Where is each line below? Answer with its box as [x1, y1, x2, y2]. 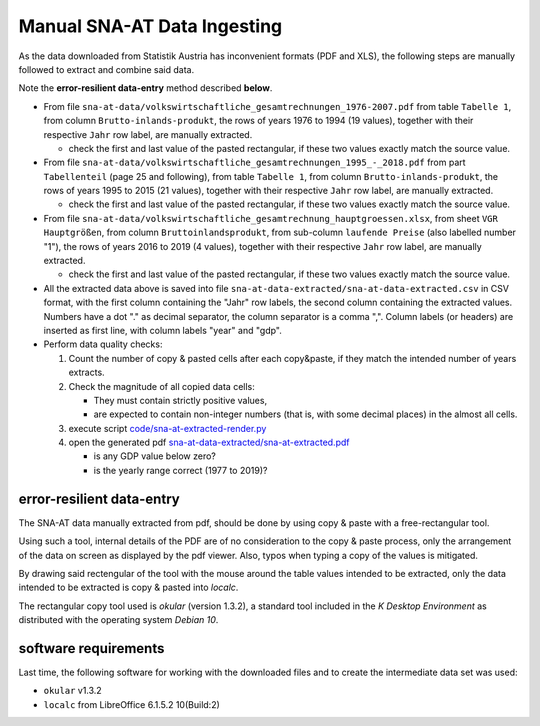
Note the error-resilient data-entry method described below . [18, 82, 273, 94]
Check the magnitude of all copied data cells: [68, 380, 255, 392]
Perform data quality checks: [43, 338, 163, 350]
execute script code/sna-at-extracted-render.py [68, 422, 267, 434]
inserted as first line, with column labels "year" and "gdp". [43, 324, 282, 336]
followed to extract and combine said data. [18, 63, 195, 75]
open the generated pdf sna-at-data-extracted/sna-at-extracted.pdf [68, 436, 350, 449]
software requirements [18, 640, 165, 657]
